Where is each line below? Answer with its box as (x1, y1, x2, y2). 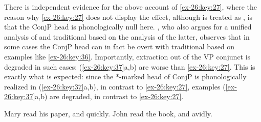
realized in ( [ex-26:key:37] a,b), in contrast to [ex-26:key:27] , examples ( (4, 81, 226, 91)
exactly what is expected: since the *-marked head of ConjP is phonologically (4, 71, 247, 82)
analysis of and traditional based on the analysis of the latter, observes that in (4, 31, 250, 42)
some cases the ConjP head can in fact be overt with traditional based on (4, 41, 235, 52)
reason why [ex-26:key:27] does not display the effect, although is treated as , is (4, 11, 253, 22)
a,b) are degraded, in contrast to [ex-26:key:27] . (35, 91, 184, 102)
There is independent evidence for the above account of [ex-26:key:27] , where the (4, 2, 257, 12)
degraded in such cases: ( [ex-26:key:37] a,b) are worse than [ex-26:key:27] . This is (4, 61, 255, 72)
